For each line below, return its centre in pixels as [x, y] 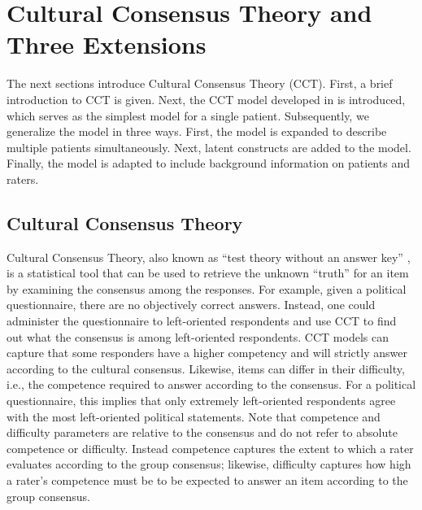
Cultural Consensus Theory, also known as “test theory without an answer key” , [209, 257]
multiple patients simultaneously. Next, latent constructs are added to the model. [209, 147]
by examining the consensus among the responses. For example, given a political [207, 288]
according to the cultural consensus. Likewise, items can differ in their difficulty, [206, 368]
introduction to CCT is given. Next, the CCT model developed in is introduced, [206, 99]
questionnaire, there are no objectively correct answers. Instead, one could [191, 305]
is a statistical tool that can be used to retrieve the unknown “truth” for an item [208, 273]
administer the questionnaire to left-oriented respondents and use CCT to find [202, 321]
